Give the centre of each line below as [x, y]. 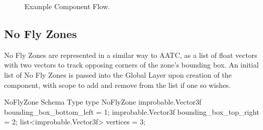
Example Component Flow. [67, 6]
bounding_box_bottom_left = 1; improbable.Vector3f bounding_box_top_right [132, 111]
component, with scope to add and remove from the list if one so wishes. [117, 85]
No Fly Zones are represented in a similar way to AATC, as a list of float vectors [131, 55]
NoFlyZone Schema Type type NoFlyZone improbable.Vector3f [103, 102]
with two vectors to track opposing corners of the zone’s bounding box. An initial [131, 65]
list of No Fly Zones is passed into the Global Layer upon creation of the [118, 74]
